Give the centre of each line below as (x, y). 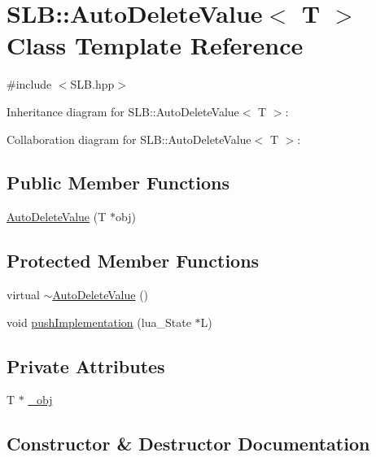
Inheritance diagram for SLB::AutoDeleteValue (123, 111)
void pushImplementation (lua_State (99, 322)
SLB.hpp (92, 84)
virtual (23, 295)
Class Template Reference (155, 45)
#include (29, 84)
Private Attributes (86, 366)
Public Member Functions (118, 183)
